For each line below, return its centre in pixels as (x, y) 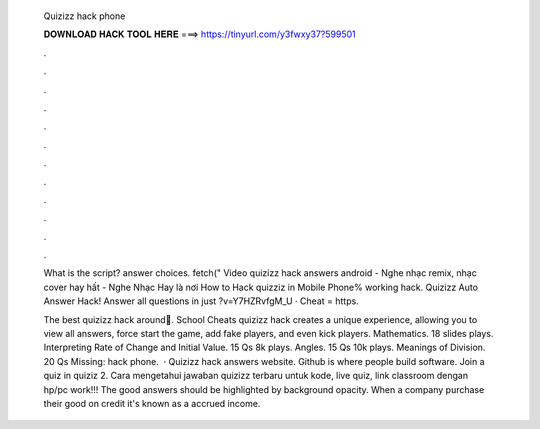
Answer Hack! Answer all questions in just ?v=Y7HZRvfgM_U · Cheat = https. (201, 301)
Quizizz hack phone (84, 16)
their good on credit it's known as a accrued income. (152, 403)
